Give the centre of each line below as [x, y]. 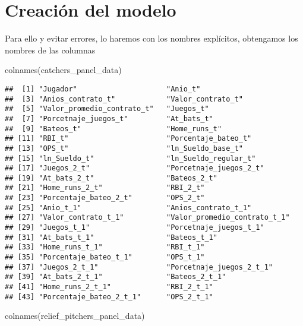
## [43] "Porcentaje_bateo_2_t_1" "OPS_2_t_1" [109, 297]
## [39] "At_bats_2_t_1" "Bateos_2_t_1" [116, 277]
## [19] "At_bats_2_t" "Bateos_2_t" [111, 178]
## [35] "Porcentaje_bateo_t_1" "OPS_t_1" [105, 257]
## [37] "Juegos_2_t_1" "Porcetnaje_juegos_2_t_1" [139, 267]
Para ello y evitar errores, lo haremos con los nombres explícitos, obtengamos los [151, 38]
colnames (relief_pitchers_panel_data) [75, 316]
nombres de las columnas [50, 50]
